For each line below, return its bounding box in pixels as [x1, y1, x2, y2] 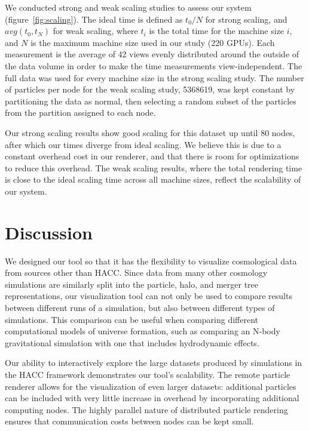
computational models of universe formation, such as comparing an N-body [5, 325, 280, 337]
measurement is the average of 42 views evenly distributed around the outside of [5, 48, 299, 60]
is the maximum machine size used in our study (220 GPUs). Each [30, 36, 275, 48]
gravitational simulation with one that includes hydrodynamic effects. [5, 336, 259, 349]
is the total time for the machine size [149, 24, 284, 37]
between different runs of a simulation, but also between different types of [5, 301, 275, 313]
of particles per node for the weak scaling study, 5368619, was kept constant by [5, 83, 295, 96]
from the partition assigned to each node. [5, 106, 156, 119]
